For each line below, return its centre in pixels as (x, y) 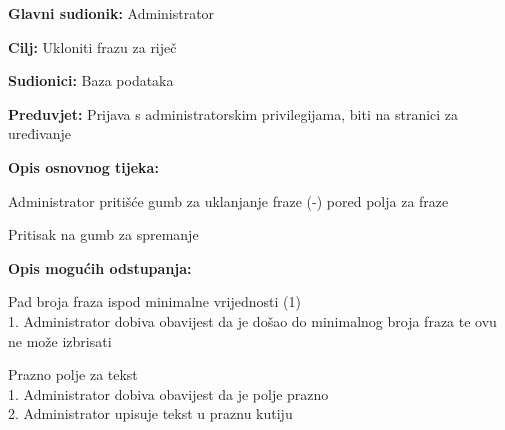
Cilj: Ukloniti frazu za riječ (92, 46)
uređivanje (40, 133)
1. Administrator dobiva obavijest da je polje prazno (168, 393)
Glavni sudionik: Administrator (111, 13)
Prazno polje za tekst (73, 374)
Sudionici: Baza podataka (91, 80)
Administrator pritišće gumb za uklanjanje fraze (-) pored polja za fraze (228, 200)
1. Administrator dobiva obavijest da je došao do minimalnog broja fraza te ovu (252, 320)
